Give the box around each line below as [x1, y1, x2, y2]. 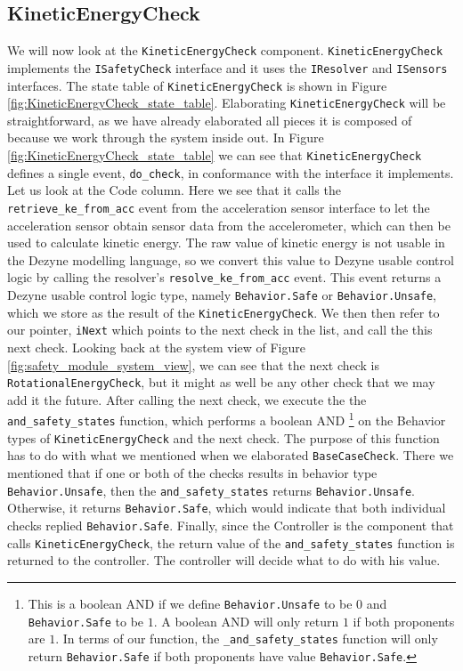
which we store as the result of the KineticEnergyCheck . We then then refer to [7, 303, 440, 321]
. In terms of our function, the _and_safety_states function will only [55, 629, 438, 648]
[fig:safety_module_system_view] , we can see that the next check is [7, 355, 379, 374]
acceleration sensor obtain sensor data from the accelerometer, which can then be [7, 215, 451, 234]
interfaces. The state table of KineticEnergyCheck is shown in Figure [7, 76, 387, 94]
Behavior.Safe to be [28, 611, 144, 630]
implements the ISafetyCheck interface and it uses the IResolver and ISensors [7, 58, 448, 77]
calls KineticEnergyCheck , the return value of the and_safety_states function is [7, 533, 455, 552]
